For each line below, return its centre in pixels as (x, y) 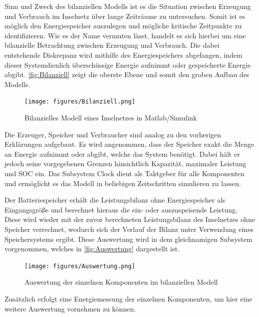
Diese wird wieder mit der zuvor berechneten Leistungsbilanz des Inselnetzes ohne (130, 219)
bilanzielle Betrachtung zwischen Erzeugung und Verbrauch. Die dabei (112, 45)
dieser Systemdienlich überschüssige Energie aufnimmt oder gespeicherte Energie (128, 64)
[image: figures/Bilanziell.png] (80, 102)
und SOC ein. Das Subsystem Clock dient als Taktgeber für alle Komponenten (125, 173)
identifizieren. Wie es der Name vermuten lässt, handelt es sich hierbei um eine (125, 35)
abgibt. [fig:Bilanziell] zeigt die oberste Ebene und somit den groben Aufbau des (127, 74)
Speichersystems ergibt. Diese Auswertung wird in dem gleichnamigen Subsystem (129, 239)
